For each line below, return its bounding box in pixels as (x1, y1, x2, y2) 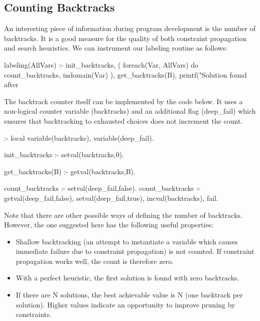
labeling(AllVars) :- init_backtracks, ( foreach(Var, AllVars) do (4, 59, 199, 70)
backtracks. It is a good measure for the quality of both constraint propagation (4, 33, 247, 43)
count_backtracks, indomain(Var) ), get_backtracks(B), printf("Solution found (4, 69, 247, 80)
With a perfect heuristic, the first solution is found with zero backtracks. (16, 272, 239, 283)
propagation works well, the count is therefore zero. (16, 255, 174, 266)
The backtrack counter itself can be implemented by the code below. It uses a (4, 96, 243, 106)
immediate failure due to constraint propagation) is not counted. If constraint (16, 246, 254, 256)
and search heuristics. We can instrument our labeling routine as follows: (4, 43, 228, 53)
